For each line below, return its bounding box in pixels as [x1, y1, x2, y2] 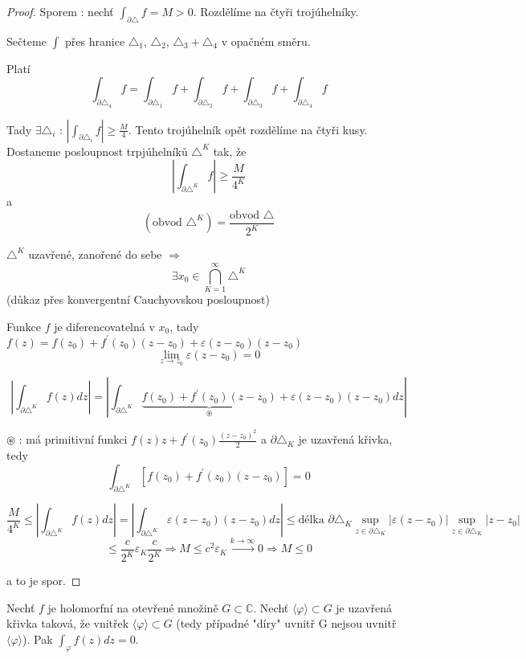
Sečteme [6, 32, 47, 49]
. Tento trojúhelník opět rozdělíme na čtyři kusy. [128, 121, 368, 137]
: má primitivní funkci [18, 431, 128, 448]
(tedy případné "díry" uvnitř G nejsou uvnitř [176, 615, 397, 632]
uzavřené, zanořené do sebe [28, 246, 162, 263]
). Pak [22, 630, 53, 647]
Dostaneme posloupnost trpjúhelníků [6, 142, 188, 159]
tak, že [213, 142, 247, 159]
